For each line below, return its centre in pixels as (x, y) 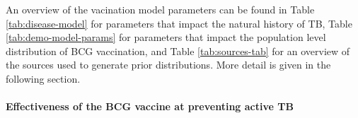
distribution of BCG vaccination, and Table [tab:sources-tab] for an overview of (178, 51)
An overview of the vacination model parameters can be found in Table (160, 9)
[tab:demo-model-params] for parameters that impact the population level (166, 37)
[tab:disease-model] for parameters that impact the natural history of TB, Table (179, 23)
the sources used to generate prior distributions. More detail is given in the (168, 65)
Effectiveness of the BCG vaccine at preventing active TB (150, 106)
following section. (43, 78)
